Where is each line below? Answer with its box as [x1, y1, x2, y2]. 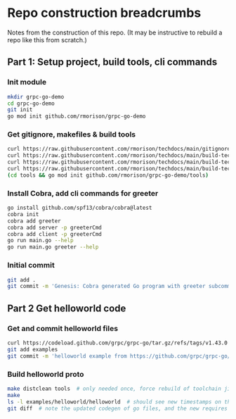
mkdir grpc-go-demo [7, 93, 65, 100]
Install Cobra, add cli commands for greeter [7, 188, 159, 198]
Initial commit [7, 261, 55, 270]
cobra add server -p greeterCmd [7, 224, 102, 231]
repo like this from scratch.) [7, 35, 88, 44]
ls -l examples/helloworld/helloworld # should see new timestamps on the [7, 398, 234, 406]
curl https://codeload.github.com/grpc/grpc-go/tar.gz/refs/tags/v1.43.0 [7, 339, 228, 346]
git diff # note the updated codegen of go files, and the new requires [7, 405, 228, 412]
